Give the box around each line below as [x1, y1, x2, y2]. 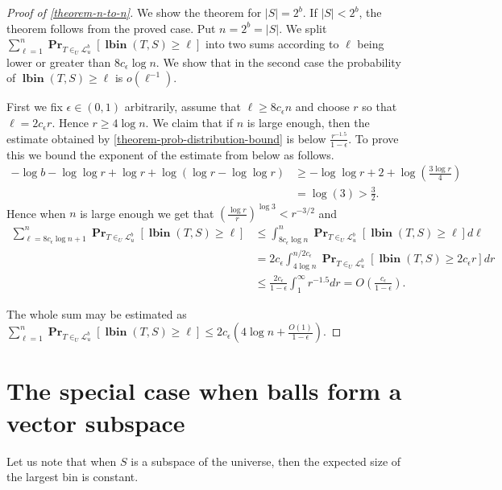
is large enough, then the [247, 114, 370, 131]
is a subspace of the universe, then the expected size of [131, 452, 401, 469]
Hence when [6, 204, 66, 220]
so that [362, 98, 397, 115]
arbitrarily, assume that [124, 98, 241, 115]
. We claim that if [145, 114, 234, 131]
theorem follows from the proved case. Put [6, 19, 216, 36]
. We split [279, 19, 327, 36]
